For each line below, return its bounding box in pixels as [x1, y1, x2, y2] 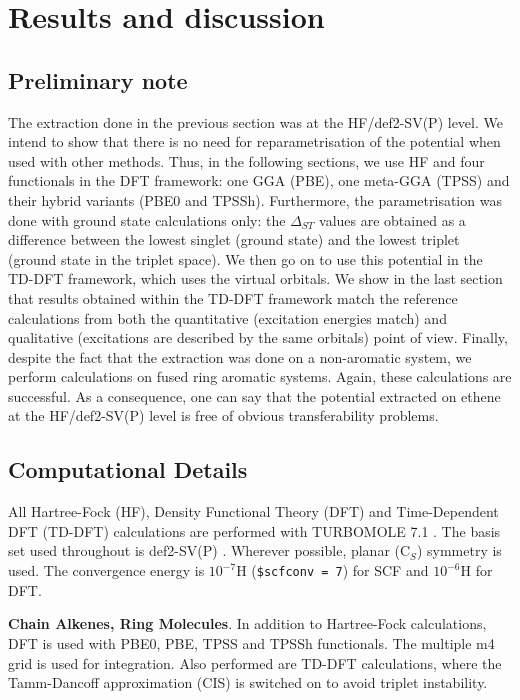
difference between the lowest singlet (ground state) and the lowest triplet [8, 229, 460, 250]
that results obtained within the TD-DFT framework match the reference [8, 287, 458, 308]
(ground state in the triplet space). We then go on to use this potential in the [8, 248, 483, 269]
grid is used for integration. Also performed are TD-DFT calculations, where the [8, 652, 502, 673]
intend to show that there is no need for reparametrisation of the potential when [8, 131, 501, 152]
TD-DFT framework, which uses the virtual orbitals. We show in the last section [8, 268, 503, 289]
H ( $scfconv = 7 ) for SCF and [236, 560, 429, 581]
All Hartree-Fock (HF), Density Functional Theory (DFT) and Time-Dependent [8, 501, 499, 522]
